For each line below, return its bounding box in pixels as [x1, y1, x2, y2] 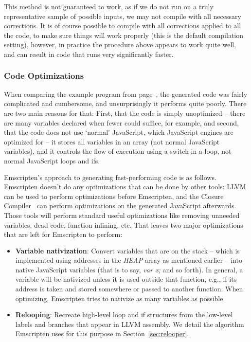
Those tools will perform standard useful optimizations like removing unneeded [4, 210, 240, 220]
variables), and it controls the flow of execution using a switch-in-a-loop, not [4, 146, 232, 156]
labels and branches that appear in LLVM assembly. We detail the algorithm [15, 319, 244, 329]
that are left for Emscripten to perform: [4, 229, 123, 239]
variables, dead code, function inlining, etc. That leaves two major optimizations [4, 219, 243, 230]
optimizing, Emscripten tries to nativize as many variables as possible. [15, 293, 225, 303]
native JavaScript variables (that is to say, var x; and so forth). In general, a [15, 264, 243, 274]
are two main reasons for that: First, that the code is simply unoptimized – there [4, 108, 246, 118]
